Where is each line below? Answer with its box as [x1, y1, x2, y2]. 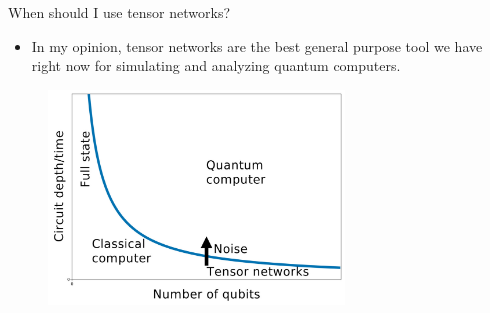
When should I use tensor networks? [8, 2, 231, 22]
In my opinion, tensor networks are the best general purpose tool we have [31, 35, 483, 56]
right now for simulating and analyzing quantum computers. [31, 55, 401, 76]
